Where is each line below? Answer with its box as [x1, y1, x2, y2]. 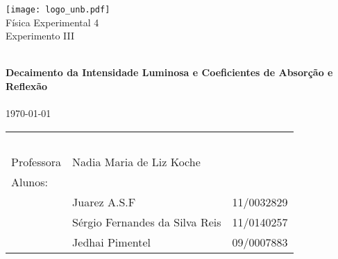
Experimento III [6, 28, 75, 43]
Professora [11, 153, 62, 170]
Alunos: [11, 173, 48, 190]
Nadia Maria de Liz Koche [72, 153, 201, 170]
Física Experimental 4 [6, 15, 99, 29]
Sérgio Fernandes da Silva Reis [72, 213, 221, 230]
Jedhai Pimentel [72, 233, 151, 250]
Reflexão [6, 79, 48, 93]
